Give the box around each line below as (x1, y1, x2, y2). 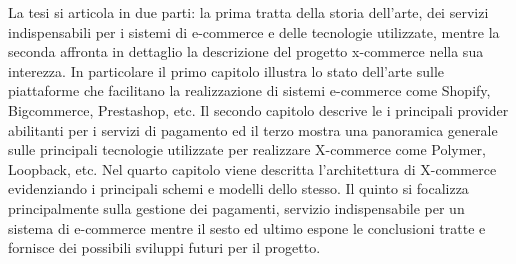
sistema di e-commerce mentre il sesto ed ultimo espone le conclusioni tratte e (8, 217, 486, 238)
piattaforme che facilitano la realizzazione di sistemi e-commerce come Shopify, (8, 80, 491, 101)
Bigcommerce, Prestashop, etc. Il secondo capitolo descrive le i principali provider (8, 99, 509, 120)
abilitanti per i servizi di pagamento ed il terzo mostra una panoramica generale (8, 119, 498, 140)
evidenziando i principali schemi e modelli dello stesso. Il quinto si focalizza (8, 178, 469, 199)
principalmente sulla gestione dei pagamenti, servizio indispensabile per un (8, 197, 465, 218)
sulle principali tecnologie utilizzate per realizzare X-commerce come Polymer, (8, 139, 487, 160)
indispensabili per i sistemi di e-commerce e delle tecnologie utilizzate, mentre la (8, 21, 500, 42)
